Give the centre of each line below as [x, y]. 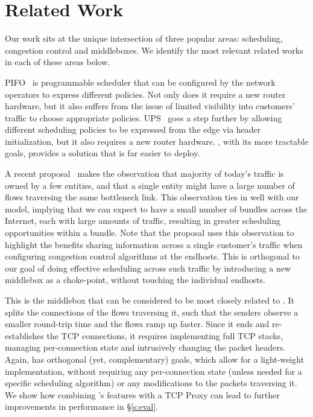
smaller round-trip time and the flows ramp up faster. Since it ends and [137, 324]
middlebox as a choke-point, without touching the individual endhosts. [135, 280]
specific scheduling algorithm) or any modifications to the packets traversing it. [151, 383]
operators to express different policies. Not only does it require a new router [145, 94]
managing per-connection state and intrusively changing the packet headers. [145, 347]
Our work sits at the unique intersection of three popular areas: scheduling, [144, 38]
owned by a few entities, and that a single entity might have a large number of [150, 185]
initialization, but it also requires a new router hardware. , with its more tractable [157, 141]
